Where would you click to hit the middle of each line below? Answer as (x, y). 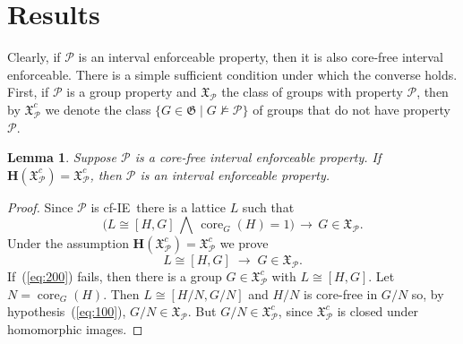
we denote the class (98, 109)
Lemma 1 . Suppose (62, 157)
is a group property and (132, 92)
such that (268, 206)
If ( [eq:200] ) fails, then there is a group (115, 276)
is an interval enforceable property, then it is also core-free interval (261, 57)
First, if (28, 92)
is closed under (378, 311)
